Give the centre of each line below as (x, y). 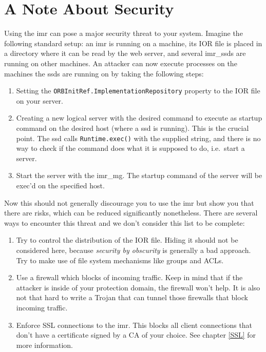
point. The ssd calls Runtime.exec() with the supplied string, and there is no (138, 138)
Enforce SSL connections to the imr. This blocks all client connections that (134, 325)
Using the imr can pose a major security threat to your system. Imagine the (123, 33)
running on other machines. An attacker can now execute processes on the (121, 63)
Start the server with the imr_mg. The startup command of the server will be (139, 175)
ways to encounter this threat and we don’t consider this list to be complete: (125, 222)
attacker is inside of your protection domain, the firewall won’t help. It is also (138, 287)
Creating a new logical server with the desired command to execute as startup (139, 118)
